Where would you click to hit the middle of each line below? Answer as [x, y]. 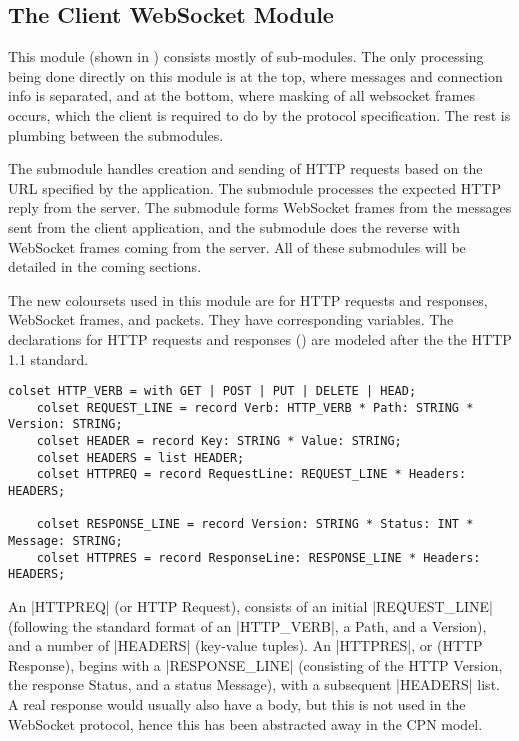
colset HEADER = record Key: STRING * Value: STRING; [219, 441]
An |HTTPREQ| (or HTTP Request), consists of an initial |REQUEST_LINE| [250, 605]
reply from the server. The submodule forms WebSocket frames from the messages [260, 207]
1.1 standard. [48, 358]
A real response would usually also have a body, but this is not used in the [237, 703]
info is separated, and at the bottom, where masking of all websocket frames [242, 95]
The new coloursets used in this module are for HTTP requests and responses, [248, 299]
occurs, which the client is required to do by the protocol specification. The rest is [259, 114]
